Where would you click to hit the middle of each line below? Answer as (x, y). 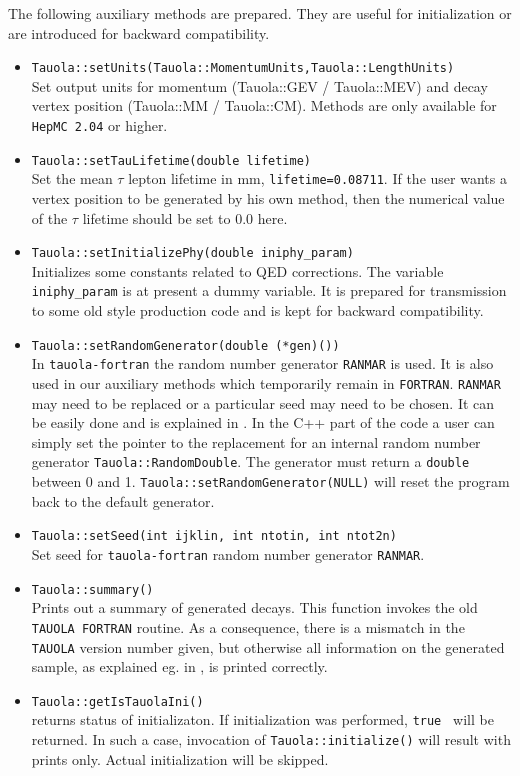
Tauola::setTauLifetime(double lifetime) (171, 160)
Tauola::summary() (92, 589)
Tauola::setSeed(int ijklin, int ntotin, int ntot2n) (214, 536)
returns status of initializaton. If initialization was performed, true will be (262, 719)
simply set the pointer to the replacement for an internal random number (256, 441)
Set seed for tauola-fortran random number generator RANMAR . (228, 554)
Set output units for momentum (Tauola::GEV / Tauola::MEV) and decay (259, 85)
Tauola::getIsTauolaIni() (117, 701)
